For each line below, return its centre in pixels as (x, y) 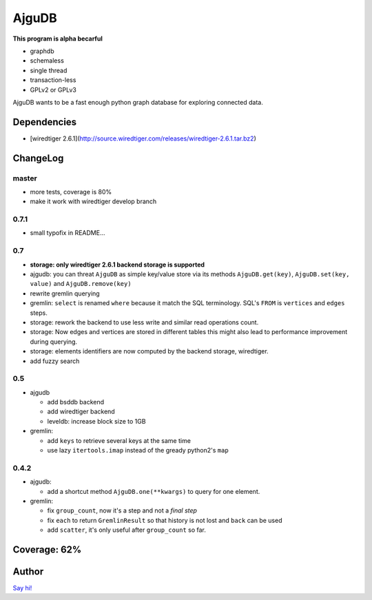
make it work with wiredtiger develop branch (93, 201)
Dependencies (45, 122)
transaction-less (53, 80)
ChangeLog (38, 158)
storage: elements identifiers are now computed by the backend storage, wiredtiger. (149, 351)
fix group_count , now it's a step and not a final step (122, 510)
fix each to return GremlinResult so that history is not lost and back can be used (165, 520)
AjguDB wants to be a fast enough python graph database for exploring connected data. (138, 102)
